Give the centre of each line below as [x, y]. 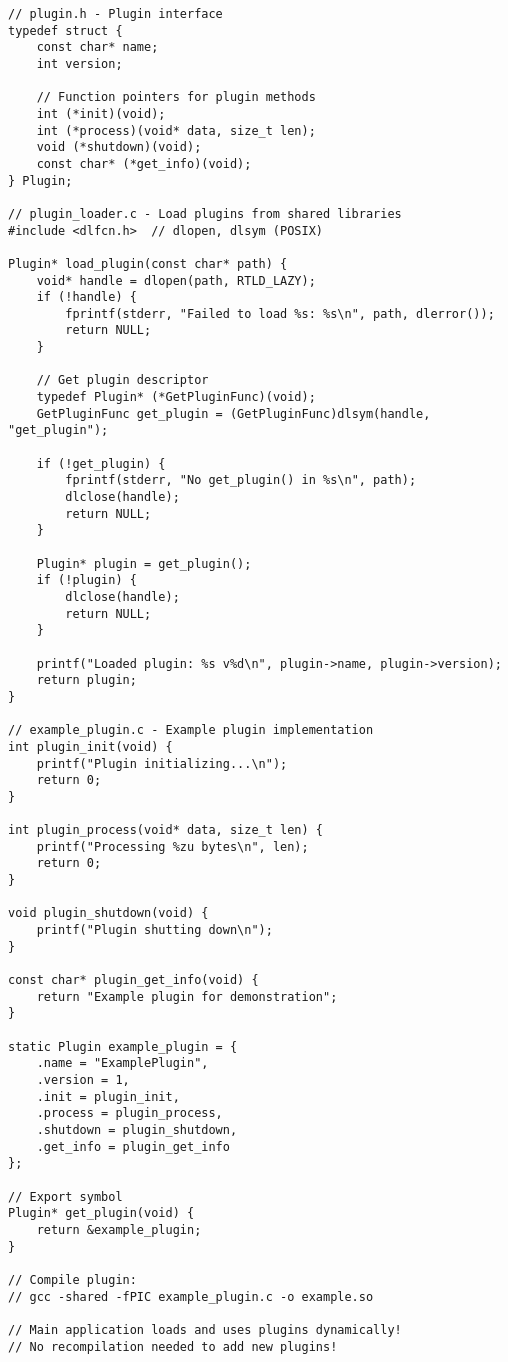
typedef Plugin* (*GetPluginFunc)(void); [176, 397]
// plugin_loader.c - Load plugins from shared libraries [205, 213]
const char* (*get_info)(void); [144, 163]
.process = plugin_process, [129, 1113]
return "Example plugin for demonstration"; [187, 996]
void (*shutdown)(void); [119, 147]
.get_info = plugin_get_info [133, 1146]
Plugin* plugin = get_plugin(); [144, 563]
